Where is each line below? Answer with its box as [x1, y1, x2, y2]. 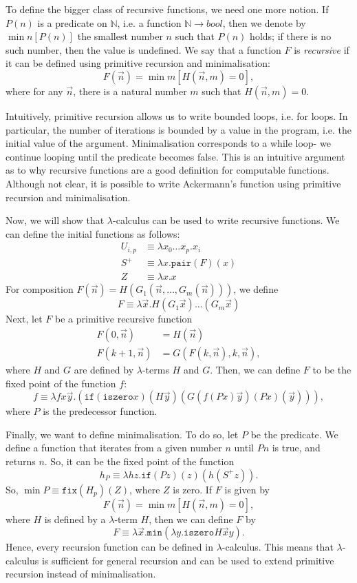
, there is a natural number [73, 83, 187, 98]
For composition [6, 282, 74, 296]
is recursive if [294, 42, 349, 57]
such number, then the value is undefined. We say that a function [6, 42, 281, 57]
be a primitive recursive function [55, 311, 193, 326]
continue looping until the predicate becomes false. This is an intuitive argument [6, 149, 345, 163]
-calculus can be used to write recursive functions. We [113, 213, 340, 227]
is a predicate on [37, 15, 107, 30]
